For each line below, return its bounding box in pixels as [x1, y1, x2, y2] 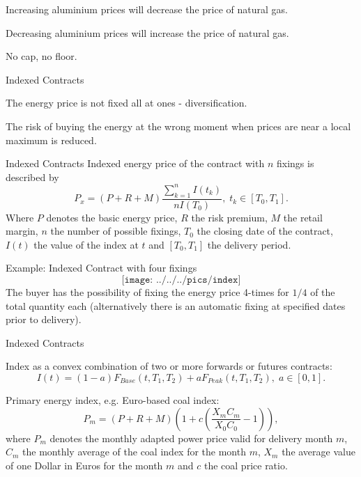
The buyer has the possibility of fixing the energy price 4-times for [6, 285, 289, 299]
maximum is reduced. [6, 132, 97, 147]
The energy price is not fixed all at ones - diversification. [6, 95, 247, 110]
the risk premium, [191, 210, 268, 224]
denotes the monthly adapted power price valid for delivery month [49, 430, 333, 445]
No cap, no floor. [6, 49, 77, 63]
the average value [282, 444, 355, 459]
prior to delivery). [6, 312, 82, 327]
